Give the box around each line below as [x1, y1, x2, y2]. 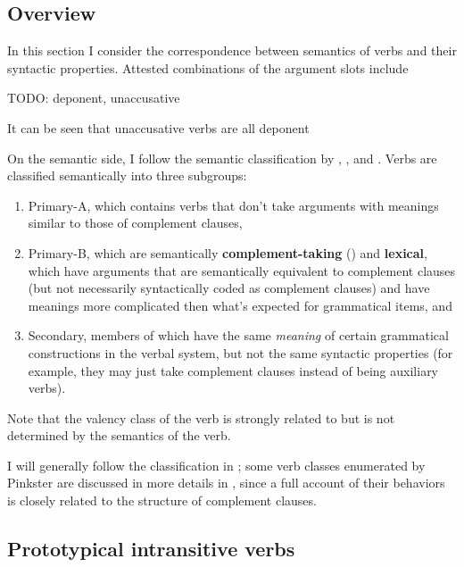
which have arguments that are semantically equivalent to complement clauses [28, 261, 456, 279]
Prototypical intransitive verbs [7, 535, 295, 563]
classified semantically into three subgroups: [7, 166, 247, 185]
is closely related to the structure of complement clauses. [7, 491, 317, 510]
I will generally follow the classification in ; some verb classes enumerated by [7, 455, 426, 474]
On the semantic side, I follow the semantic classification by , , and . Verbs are [7, 148, 437, 167]
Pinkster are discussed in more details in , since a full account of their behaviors [7, 473, 445, 492]
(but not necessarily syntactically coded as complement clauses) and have [28, 279, 430, 297]
